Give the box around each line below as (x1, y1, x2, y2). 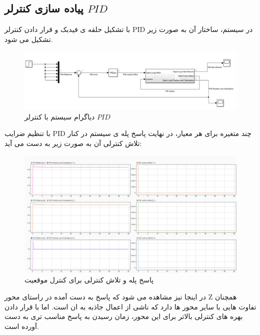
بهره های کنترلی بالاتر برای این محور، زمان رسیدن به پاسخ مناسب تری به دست (4, 311, 243, 321)
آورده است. (4, 320, 39, 331)
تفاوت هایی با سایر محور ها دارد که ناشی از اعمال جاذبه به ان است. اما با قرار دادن (4, 301, 256, 311)
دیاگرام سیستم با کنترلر (24, 111, 95, 121)
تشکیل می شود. (4, 33, 53, 44)
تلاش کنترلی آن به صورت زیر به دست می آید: (4, 137, 142, 148)
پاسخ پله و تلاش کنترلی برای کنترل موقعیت (24, 274, 154, 285)
